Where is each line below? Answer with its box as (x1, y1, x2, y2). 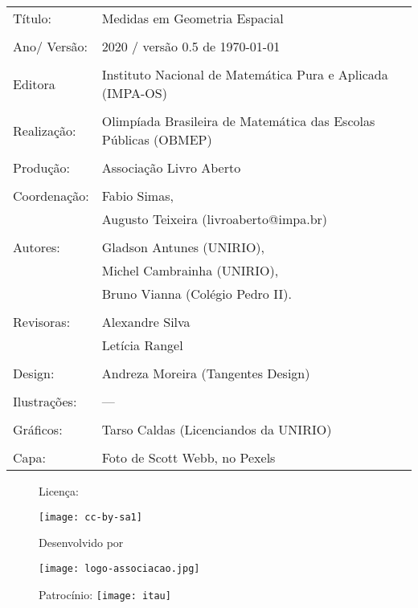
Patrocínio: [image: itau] (39, 586, 171, 602)
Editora (13, 74, 55, 93)
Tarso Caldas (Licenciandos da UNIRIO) (101, 420, 332, 439)
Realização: (13, 120, 76, 140)
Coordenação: (13, 186, 89, 205)
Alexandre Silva (101, 312, 191, 331)
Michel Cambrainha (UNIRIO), (101, 261, 279, 280)
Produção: (13, 158, 70, 177)
